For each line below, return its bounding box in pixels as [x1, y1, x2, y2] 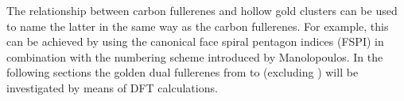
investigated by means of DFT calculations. [6, 79, 218, 95]
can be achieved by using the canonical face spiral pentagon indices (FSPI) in [6, 33, 384, 50]
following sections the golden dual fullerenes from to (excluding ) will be [6, 64, 359, 80]
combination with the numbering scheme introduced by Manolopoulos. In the [6, 48, 383, 65]
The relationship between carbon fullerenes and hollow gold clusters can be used [6, 2, 398, 18]
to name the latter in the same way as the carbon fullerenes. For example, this [6, 17, 389, 34]
